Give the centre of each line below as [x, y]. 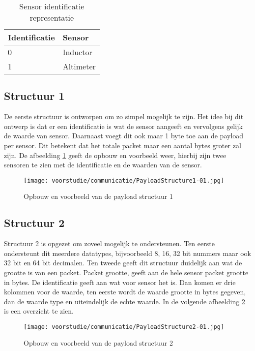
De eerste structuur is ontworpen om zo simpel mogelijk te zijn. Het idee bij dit [124, 116]
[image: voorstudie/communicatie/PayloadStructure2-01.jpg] [124, 327]
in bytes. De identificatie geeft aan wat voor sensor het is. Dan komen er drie [120, 282]
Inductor [77, 52]
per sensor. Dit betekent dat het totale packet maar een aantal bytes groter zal [123, 145]
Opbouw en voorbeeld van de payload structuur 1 [98, 196]
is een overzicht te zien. [39, 311]
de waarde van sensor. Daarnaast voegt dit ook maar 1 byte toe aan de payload [124, 136]
